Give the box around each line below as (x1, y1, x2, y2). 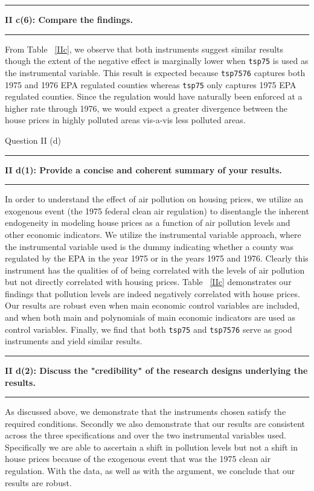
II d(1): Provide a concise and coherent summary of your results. (5, 163, 282, 176)
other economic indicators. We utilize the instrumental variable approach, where (5, 228, 301, 240)
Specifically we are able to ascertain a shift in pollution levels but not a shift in (5, 440, 298, 453)
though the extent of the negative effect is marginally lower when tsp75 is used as (5, 54, 309, 67)
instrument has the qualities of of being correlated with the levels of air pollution (5, 263, 305, 276)
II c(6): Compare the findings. (5, 13, 133, 25)
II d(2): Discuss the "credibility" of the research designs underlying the (5, 364, 308, 376)
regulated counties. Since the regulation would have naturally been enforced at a (5, 90, 303, 103)
